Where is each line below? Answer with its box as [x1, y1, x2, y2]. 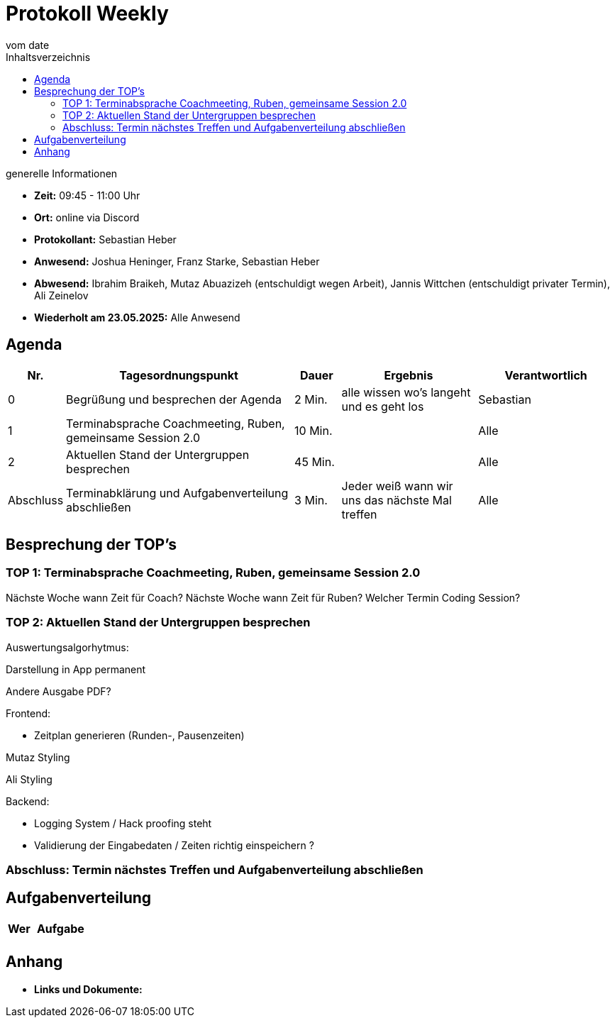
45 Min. [294, 454, 335, 469]
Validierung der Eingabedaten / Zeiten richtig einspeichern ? [34, 839, 314, 851]
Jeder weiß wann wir [341, 478, 453, 493]
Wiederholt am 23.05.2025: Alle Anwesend [34, 311, 240, 324]
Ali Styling [6, 773, 52, 785]
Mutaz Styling [6, 751, 70, 763]
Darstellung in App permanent [6, 663, 146, 675]
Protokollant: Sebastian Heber [34, 233, 177, 245]
